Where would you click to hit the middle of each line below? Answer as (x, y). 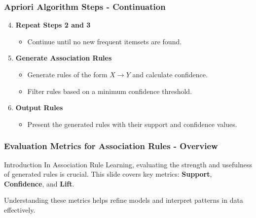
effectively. (20, 209)
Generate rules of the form (67, 74)
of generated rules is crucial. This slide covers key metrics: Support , (108, 174)
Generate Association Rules (64, 58)
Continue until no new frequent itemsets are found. (105, 41)
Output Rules (39, 108)
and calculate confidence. (170, 74)
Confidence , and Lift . (39, 183)
